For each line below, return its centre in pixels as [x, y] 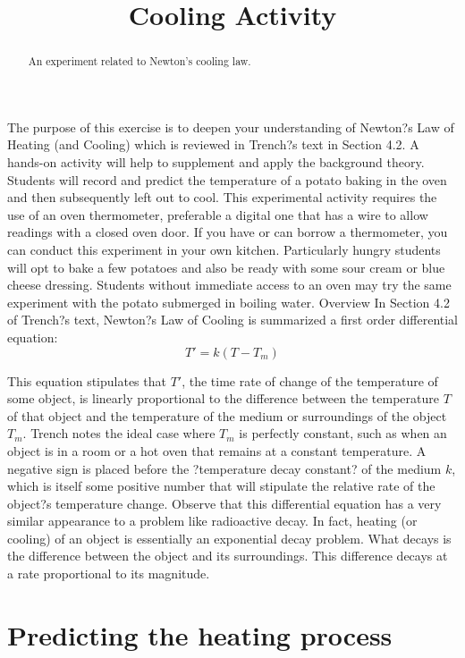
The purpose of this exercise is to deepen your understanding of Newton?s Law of [231, 127]
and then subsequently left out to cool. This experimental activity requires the [222, 197]
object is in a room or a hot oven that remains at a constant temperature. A [217, 450]
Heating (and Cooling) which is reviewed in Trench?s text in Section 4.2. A [213, 144]
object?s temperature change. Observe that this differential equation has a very [224, 503]
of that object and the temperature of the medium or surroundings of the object [227, 415]
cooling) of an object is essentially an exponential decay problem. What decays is [229, 538]
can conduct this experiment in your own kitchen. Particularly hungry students [224, 249]
